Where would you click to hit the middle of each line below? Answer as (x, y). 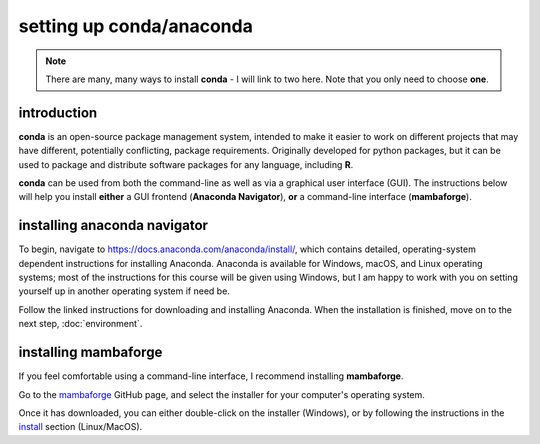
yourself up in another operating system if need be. (124, 291)
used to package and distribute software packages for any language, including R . (186, 164)
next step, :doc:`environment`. (80, 324)
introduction (58, 112)
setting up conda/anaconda (136, 26)
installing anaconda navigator (113, 225)
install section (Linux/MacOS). (80, 427)
